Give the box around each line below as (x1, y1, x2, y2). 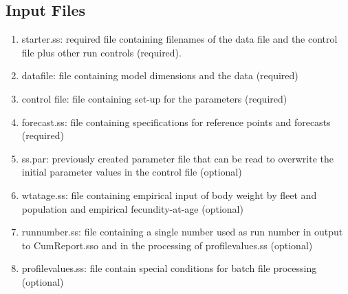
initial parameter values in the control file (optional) (21, 165, 242, 179)
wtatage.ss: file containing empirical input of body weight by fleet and (21, 187, 317, 202)
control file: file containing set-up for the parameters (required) (21, 91, 287, 105)
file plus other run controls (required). (21, 45, 182, 59)
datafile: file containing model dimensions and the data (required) (21, 68, 298, 83)
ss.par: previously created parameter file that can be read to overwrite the (21, 151, 334, 165)
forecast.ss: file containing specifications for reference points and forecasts (21, 114, 331, 129)
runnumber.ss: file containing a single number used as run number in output (21, 224, 343, 239)
